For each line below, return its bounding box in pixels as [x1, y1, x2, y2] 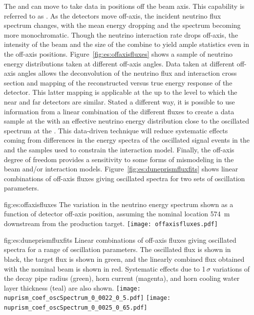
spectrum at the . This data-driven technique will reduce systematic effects [4, 125, 228, 135]
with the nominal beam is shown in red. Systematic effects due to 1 [4, 263, 206, 273]
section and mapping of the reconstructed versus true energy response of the [4, 77, 233, 87]
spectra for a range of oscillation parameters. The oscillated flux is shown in [4, 244, 231, 254]
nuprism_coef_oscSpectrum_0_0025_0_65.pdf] [4, 304, 148, 311]
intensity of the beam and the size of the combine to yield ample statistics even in [4, 39, 249, 49]
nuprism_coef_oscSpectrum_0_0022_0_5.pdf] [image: [4, 294, 171, 302]
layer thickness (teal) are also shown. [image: [4, 282, 141, 293]
